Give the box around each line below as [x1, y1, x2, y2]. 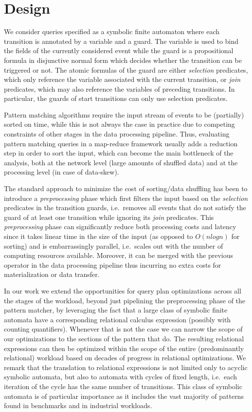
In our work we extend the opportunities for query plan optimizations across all [4, 285, 241, 295]
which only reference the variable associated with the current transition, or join [4, 74, 241, 84]
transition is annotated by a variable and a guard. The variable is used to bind [4, 36, 238, 46]
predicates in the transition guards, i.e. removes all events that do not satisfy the [4, 202, 246, 213]
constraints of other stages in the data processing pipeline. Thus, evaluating [4, 129, 230, 139]
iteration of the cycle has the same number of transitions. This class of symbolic [4, 381, 242, 391]
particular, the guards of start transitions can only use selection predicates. [4, 93, 228, 103]
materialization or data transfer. [4, 269, 100, 279]
